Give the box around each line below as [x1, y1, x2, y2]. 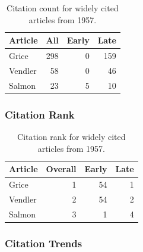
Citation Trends [5, 235, 82, 250]
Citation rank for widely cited [17, 130, 126, 143]
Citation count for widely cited [7, 2, 119, 14]
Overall [46, 163, 77, 175]
